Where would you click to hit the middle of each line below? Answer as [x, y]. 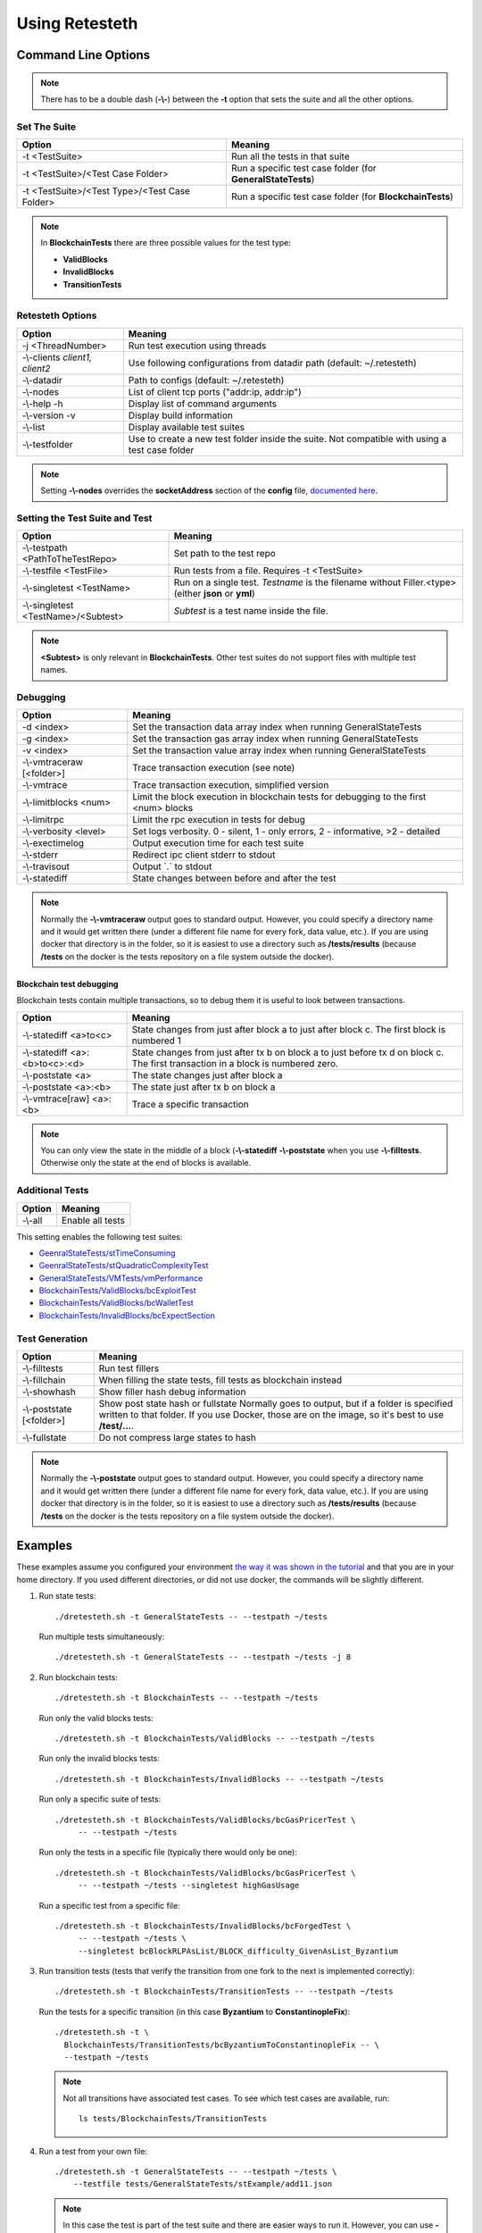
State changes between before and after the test [234, 878]
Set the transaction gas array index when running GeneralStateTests [275, 739]
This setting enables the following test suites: [100, 1236]
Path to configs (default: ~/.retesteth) [206, 380]
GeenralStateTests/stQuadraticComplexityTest [124, 1266]
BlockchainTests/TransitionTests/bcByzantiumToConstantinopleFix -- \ [221, 2045]
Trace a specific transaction [190, 1104]
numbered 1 [157, 1041]
